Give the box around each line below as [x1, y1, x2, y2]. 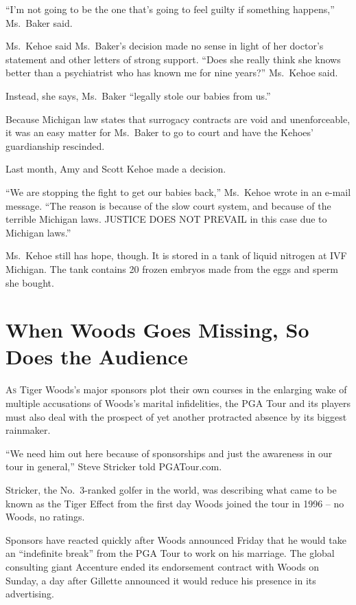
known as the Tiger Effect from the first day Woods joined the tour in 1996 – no [5, 496, 344, 510]
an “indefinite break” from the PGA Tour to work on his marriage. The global [5, 546, 335, 560]
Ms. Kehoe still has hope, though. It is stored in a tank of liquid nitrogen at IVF [5, 248, 347, 263]
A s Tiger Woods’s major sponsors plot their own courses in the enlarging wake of [5, 382, 347, 397]
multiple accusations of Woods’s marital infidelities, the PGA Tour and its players [5, 396, 351, 410]
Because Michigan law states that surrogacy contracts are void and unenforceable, [5, 111, 351, 126]
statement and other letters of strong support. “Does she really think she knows [5, 52, 341, 66]
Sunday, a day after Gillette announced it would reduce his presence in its [5, 573, 316, 587]
